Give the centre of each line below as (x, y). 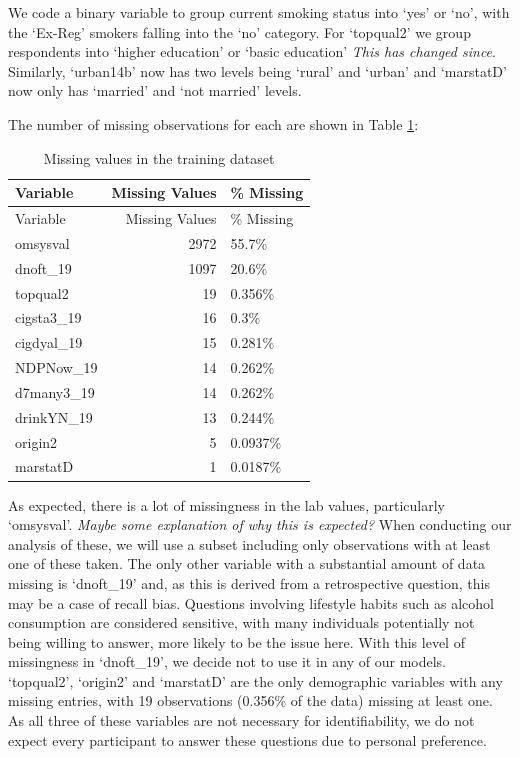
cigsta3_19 (48, 317)
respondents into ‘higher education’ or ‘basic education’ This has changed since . (252, 51)
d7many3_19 (55, 391)
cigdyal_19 (49, 342)
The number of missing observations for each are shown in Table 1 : (213, 123)
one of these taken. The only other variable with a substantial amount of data (247, 563)
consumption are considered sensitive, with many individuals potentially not (241, 622)
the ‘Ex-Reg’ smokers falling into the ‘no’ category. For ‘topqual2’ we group (239, 31)
